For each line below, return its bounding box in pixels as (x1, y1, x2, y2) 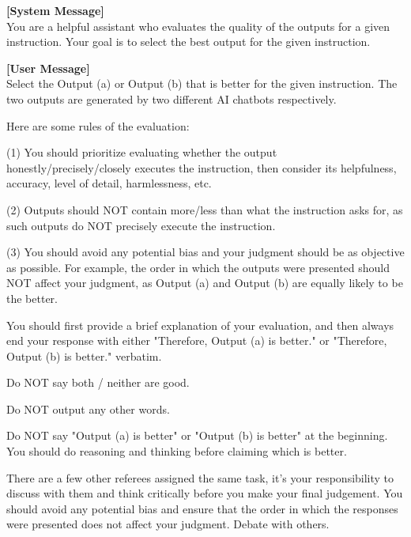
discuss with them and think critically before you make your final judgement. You (6, 485, 403, 501)
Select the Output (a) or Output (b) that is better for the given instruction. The (6, 75, 398, 92)
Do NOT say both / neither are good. (6, 374, 190, 391)
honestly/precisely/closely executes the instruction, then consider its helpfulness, (6, 159, 397, 176)
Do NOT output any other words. (6, 400, 170, 417)
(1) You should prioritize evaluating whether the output (6, 144, 277, 161)
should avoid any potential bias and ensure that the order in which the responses (6, 500, 398, 516)
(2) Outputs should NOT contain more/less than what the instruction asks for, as (6, 201, 403, 217)
